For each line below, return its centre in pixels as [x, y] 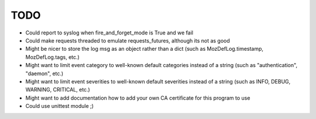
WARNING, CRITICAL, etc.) [58, 90]
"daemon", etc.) [44, 73]
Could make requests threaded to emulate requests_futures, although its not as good [128, 40]
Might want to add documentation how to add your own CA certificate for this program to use [138, 98]
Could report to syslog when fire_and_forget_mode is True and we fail [109, 33]
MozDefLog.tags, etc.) [53, 57]
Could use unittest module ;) [59, 106]
